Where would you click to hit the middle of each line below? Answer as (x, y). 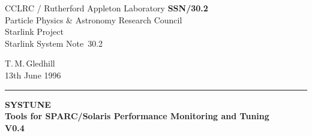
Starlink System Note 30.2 (54, 43)
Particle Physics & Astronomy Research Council (94, 19)
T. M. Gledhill (30, 63)
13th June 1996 (33, 75)
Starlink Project (34, 31)
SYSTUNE (28, 104)
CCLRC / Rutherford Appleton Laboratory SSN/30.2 (106, 8)
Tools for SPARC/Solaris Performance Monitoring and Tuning (137, 116)
